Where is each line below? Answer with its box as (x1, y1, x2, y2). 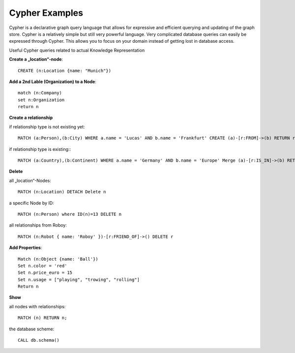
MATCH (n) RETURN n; (18, 315, 67, 321)
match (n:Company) (18, 90, 62, 96)
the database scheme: (9, 326, 55, 332)
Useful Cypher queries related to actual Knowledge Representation (9, 47, 145, 53)
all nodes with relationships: (9, 303, 66, 309)
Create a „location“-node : (9, 57, 63, 62)
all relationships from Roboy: (9, 222, 67, 228)
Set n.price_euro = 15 (18, 270, 73, 275)
